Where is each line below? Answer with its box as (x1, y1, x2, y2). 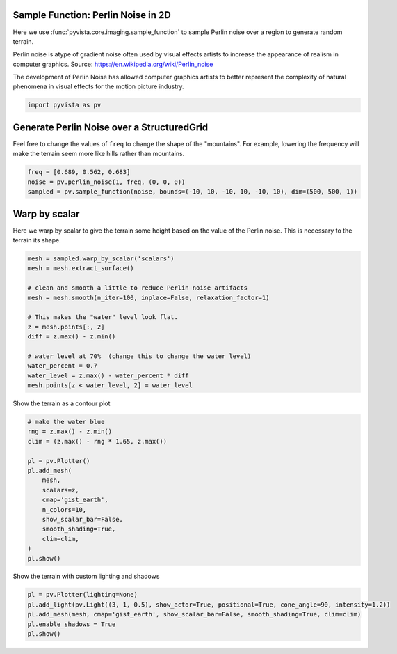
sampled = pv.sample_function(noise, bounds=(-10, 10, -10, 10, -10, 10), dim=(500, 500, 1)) (27, 188, 358, 196)
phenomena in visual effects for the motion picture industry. (13, 82, 184, 91)
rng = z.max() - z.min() (27, 428, 113, 435)
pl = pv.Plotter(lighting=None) (27, 591, 138, 599)
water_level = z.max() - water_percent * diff (27, 371, 189, 380)
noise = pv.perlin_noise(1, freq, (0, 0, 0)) (27, 178, 186, 186)
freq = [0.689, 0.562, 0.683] (27, 168, 131, 176)
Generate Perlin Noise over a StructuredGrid (13, 121, 209, 133)
